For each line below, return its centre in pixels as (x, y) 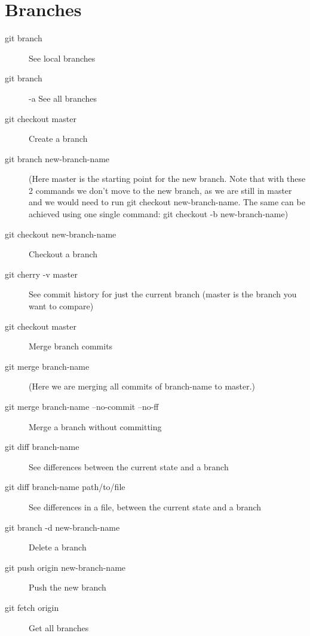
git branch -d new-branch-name (62, 527)
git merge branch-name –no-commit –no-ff (82, 406)
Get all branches (59, 627)
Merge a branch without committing (95, 426)
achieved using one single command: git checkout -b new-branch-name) (159, 214)
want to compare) (61, 306)
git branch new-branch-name (57, 158)
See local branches (62, 58)
